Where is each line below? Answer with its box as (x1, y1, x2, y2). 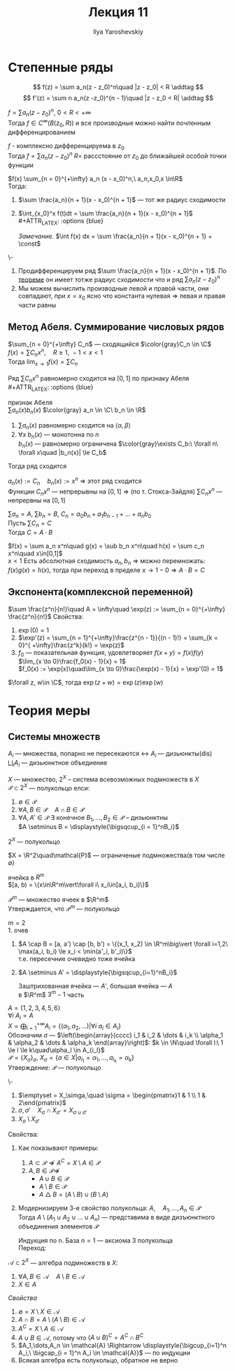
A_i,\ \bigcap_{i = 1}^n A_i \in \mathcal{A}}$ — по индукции (17, 1349, 191, 1357)
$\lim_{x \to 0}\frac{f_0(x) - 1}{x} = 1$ (17, 657, 127, 665)
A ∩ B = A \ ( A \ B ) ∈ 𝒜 (17, 1316, 85, 1324)
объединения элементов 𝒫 (17, 1222, 99, 1231)
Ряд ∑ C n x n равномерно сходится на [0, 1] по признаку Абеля (8, 373, 190, 384)
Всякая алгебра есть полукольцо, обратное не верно (17, 1356, 178, 1365)
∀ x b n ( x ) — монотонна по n (17, 430, 99, 440)
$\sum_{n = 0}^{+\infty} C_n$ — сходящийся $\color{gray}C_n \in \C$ (8, 340, 212, 348)
